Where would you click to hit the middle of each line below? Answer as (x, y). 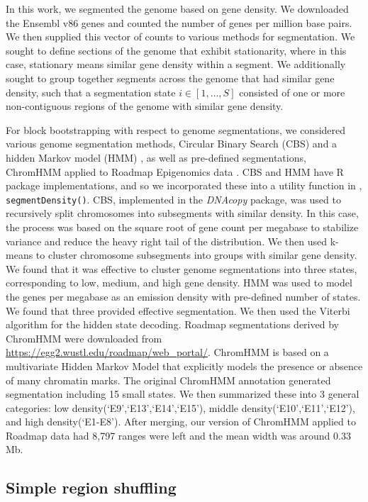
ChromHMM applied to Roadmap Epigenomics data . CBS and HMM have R (175, 171)
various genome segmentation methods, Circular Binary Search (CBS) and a (172, 144)
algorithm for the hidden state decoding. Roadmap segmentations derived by (172, 324)
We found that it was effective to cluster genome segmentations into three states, (182, 268)
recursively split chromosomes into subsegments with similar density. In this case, (182, 213)
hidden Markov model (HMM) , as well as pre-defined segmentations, (156, 157)
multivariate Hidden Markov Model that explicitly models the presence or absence (184, 366)
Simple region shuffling (91, 487)
